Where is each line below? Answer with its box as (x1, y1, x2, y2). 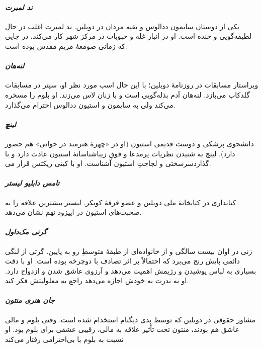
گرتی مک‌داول (5, 226, 47, 237)
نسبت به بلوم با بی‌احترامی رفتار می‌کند (5, 333, 124, 344)
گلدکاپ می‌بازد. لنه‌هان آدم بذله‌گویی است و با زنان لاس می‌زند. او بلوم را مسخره (5, 89, 250, 100)
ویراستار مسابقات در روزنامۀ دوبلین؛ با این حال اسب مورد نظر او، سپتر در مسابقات (5, 79, 258, 90)
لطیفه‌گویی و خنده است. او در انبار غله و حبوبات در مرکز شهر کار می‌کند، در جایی (5, 31, 252, 41)
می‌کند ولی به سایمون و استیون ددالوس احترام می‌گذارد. (5, 99, 176, 110)
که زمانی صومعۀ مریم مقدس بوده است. (5, 40, 127, 51)
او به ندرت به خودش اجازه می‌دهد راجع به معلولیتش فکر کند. (5, 275, 189, 286)
